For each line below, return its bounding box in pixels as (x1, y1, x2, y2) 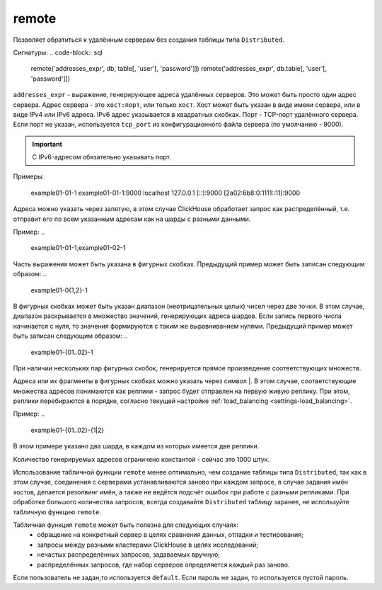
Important (32, 140, 63, 148)
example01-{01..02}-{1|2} (30, 426, 105, 434)
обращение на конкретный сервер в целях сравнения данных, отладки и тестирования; (37, 531, 304, 539)
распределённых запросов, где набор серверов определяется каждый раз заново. (37, 560, 290, 569)
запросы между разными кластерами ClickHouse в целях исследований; (37, 540, 258, 549)
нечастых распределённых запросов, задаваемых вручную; (37, 550, 221, 559)
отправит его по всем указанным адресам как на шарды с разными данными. (13, 215, 251, 223)
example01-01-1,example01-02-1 (30, 244, 126, 252)
